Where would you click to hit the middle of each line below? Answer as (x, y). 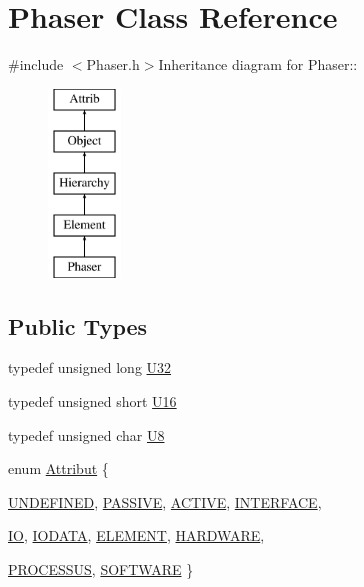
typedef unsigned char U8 (86, 434)
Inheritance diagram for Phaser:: (258, 64)
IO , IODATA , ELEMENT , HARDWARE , (136, 535)
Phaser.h (113, 64)
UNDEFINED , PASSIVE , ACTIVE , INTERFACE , (165, 501)
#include (36, 64)
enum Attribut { (58, 468)
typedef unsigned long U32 (90, 367)
